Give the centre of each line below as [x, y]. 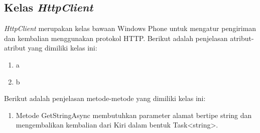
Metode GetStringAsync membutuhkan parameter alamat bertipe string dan [134, 115]
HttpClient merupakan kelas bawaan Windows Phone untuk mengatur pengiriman [130, 28]
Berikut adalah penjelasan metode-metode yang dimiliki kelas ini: [105, 98]
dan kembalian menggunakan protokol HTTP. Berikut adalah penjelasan [116, 38]
